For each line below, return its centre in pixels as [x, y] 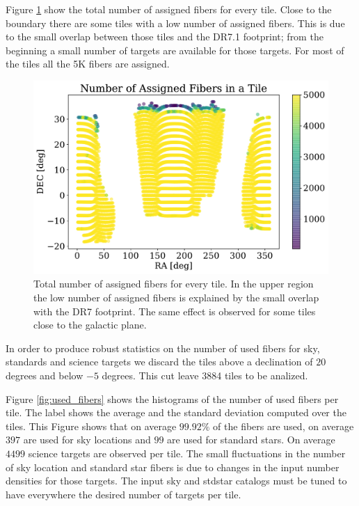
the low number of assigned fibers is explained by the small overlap [176, 297]
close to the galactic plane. [90, 325]
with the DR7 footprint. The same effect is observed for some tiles [175, 311]
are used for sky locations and [87, 440]
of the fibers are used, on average [284, 426]
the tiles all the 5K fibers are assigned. [88, 64]
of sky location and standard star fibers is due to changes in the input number [173, 467]
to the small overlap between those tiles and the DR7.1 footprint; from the [165, 37]
